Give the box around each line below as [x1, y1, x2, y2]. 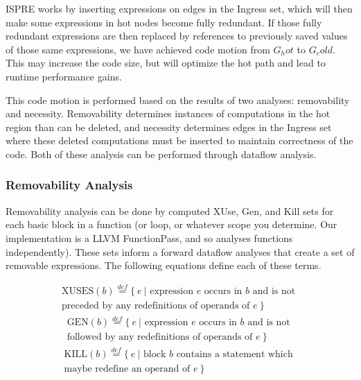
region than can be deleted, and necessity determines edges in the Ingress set [6, 119, 332, 134]
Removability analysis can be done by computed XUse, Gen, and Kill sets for [6, 203, 334, 218]
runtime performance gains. [6, 69, 122, 83]
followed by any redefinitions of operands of [67, 332, 253, 343]
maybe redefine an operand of [64, 363, 191, 374]
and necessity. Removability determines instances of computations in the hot [6, 106, 331, 121]
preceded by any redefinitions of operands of [62, 300, 250, 311]
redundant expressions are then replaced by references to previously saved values [6, 28, 348, 43]
